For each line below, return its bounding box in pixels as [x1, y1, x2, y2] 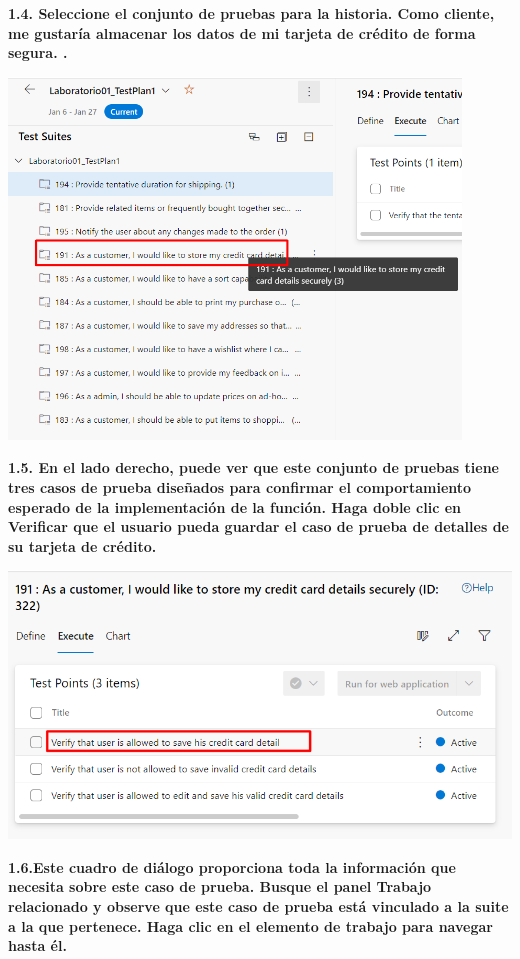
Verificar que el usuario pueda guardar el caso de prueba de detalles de [8, 516, 509, 537]
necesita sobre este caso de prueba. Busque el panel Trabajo [8, 876, 432, 897]
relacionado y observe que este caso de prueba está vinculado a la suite [8, 895, 509, 916]
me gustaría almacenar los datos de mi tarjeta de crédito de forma [8, 22, 476, 43]
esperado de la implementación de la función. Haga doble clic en [8, 496, 462, 517]
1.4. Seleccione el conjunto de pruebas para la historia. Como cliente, [8, 3, 495, 23]
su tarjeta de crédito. [8, 535, 157, 556]
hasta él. [8, 935, 67, 956]
